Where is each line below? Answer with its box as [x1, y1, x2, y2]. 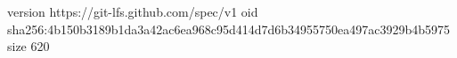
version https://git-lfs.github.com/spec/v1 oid [7, 3, 258, 20]
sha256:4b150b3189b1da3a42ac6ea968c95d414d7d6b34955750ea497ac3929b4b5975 [7, 19, 451, 38]
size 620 [7, 37, 50, 55]
